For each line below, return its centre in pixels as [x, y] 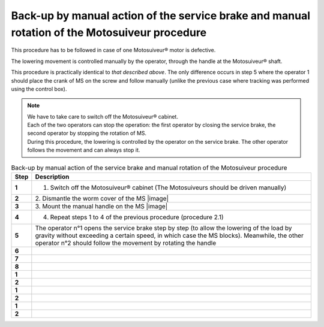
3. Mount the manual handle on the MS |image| [101, 207]
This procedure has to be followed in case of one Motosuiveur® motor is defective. [113, 50]
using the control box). [39, 89]
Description [52, 177]
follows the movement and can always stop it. [84, 150]
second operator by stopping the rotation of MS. [87, 133]
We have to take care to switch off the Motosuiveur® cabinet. [103, 116]
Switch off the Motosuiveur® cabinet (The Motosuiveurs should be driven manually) [168, 187]
